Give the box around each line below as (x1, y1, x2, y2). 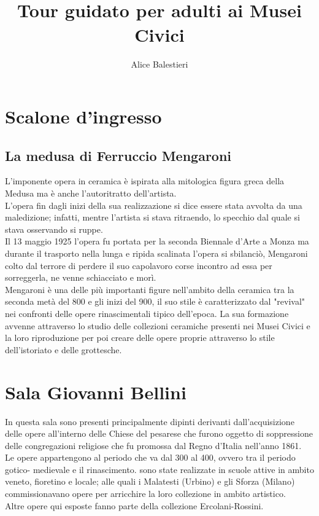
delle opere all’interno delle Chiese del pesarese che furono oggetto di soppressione (5, 427, 313, 440)
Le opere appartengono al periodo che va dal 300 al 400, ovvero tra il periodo (5, 451, 296, 464)
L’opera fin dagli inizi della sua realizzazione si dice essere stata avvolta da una (5, 198, 302, 211)
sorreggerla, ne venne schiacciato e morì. (5, 271, 156, 284)
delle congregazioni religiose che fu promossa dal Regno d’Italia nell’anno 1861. (5, 439, 302, 451)
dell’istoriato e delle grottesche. (5, 343, 122, 356)
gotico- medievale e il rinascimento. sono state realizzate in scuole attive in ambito (5, 463, 314, 475)
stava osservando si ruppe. (5, 222, 103, 235)
